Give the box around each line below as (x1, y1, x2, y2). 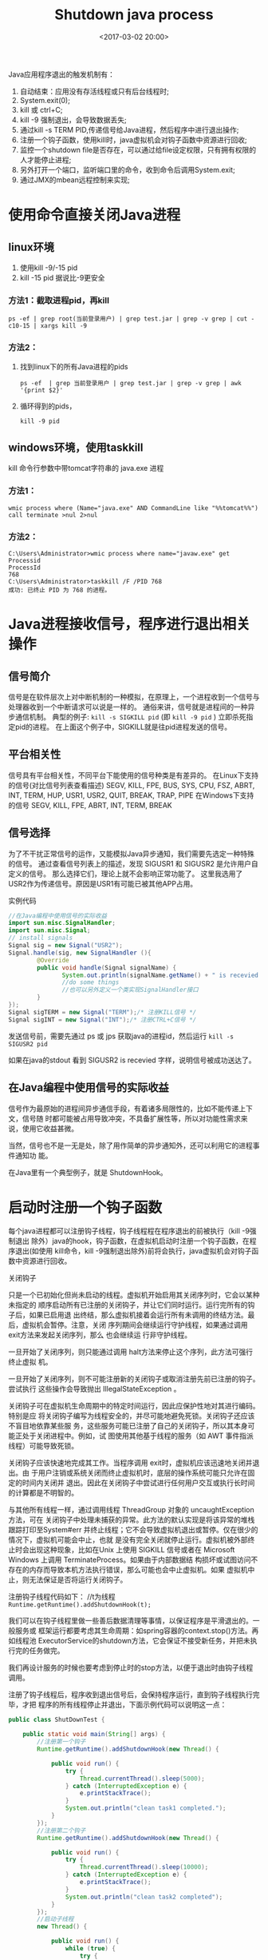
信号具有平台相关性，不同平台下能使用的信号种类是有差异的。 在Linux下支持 (8, 770, 259, 780)
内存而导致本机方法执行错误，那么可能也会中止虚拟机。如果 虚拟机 (29, 1565, 248, 1575)
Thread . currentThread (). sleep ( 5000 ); (79, 1775, 205, 1783)
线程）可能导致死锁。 (8, 1441, 78, 1451)
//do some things (61, 978, 120, 986)
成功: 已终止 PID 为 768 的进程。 (8, 586, 111, 594)
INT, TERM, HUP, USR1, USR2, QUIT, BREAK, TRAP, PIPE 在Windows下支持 (8, 790, 254, 800)
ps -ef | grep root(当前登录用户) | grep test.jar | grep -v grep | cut (8, 315, 248, 323)
